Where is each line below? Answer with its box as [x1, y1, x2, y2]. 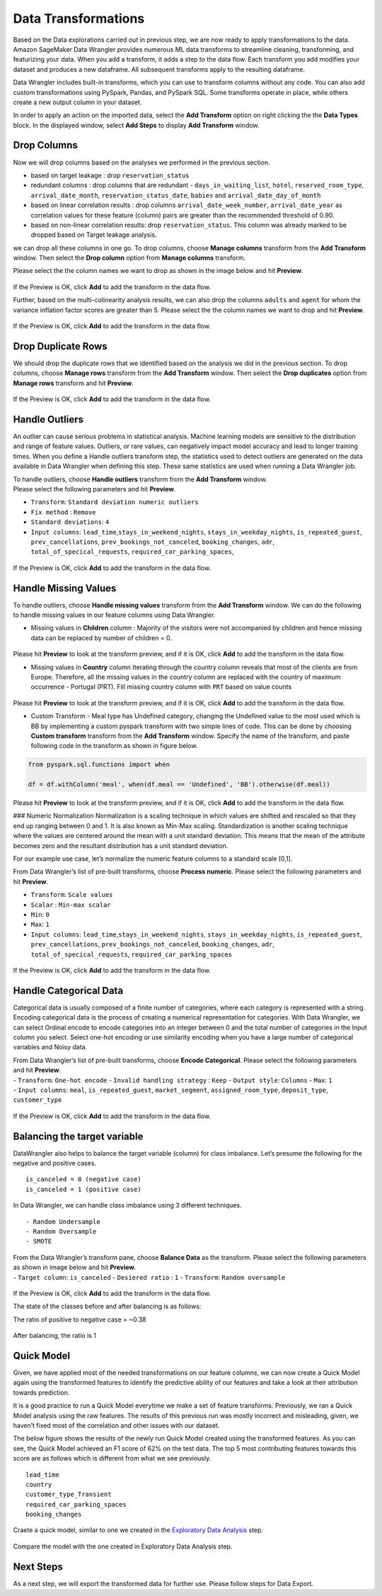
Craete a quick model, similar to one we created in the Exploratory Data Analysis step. [13, 1526, 264, 1534]
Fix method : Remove [30, 508, 96, 516]
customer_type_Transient [25, 1490, 112, 1499]
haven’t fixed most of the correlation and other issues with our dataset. [13, 1421, 220, 1429]
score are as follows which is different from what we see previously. [13, 1454, 212, 1463]
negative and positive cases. [13, 1159, 97, 1168]
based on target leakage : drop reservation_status [30, 171, 190, 179]
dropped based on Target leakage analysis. [30, 230, 157, 239]
